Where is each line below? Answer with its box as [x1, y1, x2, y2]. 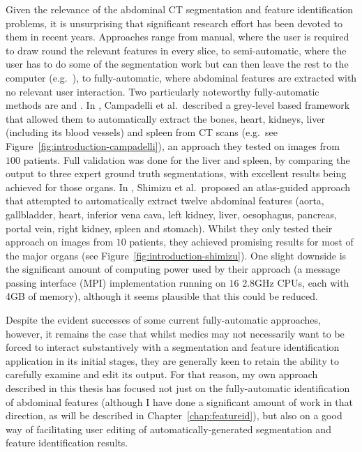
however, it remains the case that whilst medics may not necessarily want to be [6, 326, 345, 340]
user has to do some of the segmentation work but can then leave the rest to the [6, 56, 349, 71]
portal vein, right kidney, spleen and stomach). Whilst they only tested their [6, 220, 333, 235]
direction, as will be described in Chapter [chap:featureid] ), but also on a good [6, 408, 342, 423]
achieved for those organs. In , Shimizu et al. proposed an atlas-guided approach [6, 179, 350, 194]
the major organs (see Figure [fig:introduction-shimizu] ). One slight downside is [6, 248, 347, 262]
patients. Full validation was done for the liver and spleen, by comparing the [23, 152, 350, 167]
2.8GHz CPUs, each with [242, 275, 349, 289]
